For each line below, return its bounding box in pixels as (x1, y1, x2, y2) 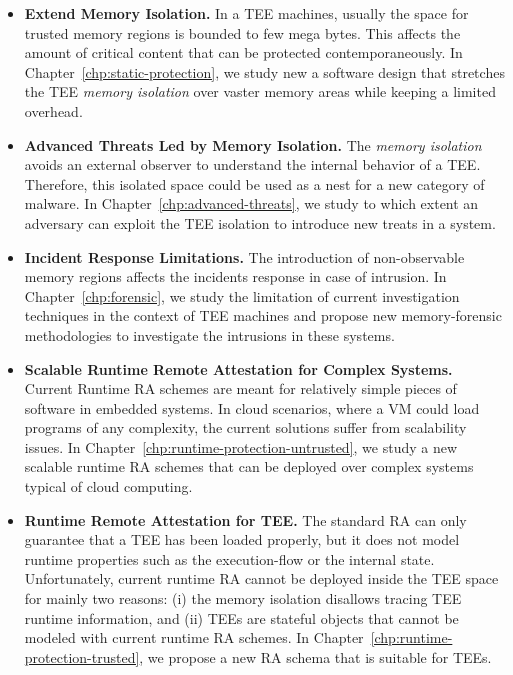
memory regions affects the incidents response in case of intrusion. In (24, 266, 447, 287)
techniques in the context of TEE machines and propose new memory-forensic (24, 305, 502, 326)
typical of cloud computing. (24, 476, 193, 497)
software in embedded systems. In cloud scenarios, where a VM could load (24, 397, 480, 418)
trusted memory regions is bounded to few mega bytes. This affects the (24, 22, 461, 43)
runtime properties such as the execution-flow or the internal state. (24, 548, 435, 569)
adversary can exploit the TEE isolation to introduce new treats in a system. (24, 212, 496, 233)
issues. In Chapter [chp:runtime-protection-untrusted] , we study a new (24, 436, 458, 457)
